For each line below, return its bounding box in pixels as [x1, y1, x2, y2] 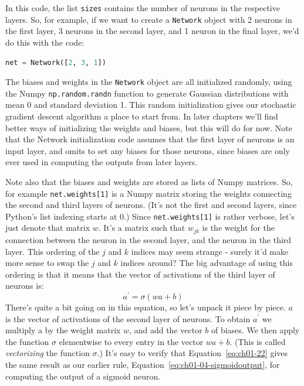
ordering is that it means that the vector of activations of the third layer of [5, 268, 275, 280]
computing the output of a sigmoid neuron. [5, 370, 161, 382]
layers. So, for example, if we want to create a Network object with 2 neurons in [5, 13, 292, 25]
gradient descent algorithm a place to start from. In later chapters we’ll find [5, 110, 278, 122]
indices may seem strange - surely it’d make [131, 245, 289, 257]
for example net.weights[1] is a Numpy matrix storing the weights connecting [5, 187, 292, 199]
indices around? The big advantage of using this [120, 257, 293, 269]
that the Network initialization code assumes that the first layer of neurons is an [5, 133, 295, 145]
